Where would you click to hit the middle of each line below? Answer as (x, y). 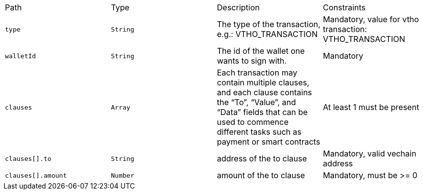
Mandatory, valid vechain (370, 154)
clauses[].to (28, 158)
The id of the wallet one (261, 51)
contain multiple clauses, (263, 82)
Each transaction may (257, 73)
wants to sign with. (252, 61)
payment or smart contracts (269, 142)
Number (123, 175)
